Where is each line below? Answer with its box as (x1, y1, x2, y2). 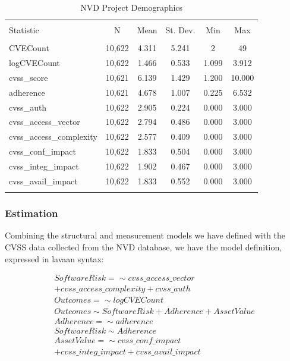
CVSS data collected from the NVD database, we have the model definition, (5, 240, 282, 253)
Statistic (9, 24, 39, 36)
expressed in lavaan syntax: (5, 252, 104, 265)
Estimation (5, 206, 58, 221)
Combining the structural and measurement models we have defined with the (5, 229, 286, 241)
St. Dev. (165, 24, 196, 36)
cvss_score (9, 71, 48, 83)
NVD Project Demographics (80, 1, 183, 13)
